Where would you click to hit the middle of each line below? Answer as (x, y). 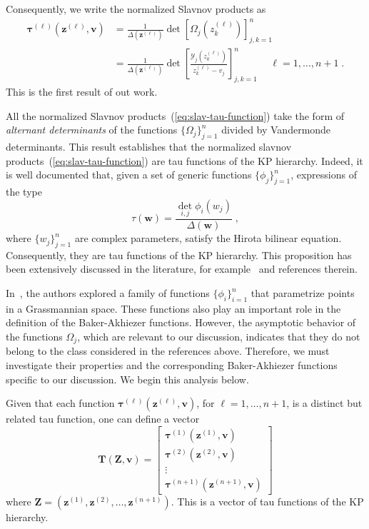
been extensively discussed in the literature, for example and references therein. (182, 269)
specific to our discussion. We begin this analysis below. (127, 379)
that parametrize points (303, 293)
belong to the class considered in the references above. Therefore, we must (168, 351)
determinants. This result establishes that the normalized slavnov (149, 147)
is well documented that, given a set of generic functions (129, 175)
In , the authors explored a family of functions (108, 293)
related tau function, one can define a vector (103, 419)
